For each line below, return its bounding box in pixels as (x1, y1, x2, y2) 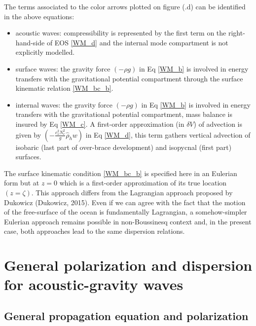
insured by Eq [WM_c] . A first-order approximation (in (15, 118, 184, 129)
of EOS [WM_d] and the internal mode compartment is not (46, 37, 228, 47)
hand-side (15, 37, 45, 47)
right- (228, 28, 245, 38)
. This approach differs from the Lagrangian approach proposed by (31, 187, 233, 197)
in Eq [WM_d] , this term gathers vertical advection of (85, 129, 251, 140)
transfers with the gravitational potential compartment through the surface (15, 73, 243, 83)
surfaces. (15, 151, 41, 162)
